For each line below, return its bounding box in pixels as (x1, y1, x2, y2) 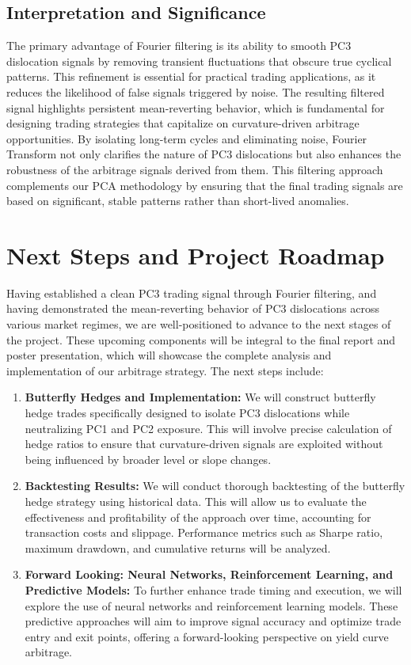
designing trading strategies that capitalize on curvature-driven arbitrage (6, 115, 360, 131)
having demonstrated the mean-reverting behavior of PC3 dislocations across (6, 300, 379, 317)
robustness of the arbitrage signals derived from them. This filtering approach (6, 161, 383, 177)
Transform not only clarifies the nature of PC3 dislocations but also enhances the (6, 146, 401, 162)
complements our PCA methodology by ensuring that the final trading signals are (6, 177, 403, 193)
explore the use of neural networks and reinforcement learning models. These (25, 597, 398, 614)
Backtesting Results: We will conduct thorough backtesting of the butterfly (25, 477, 405, 494)
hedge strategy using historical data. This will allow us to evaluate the (25, 492, 367, 509)
